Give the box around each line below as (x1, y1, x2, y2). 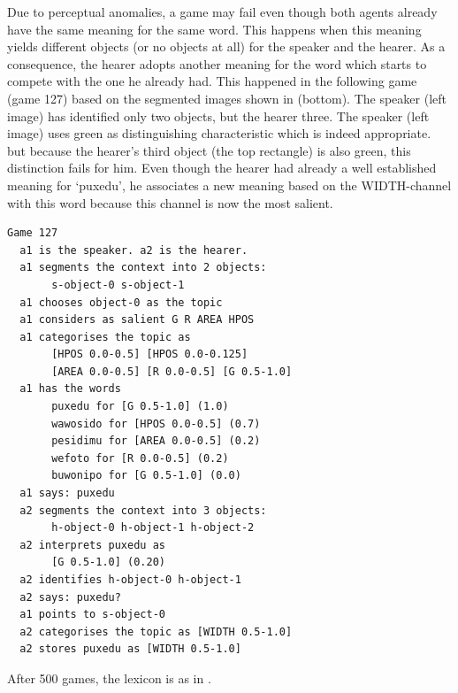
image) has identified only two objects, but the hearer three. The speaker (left (7, 106, 430, 125)
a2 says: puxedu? (19, 590, 121, 604)
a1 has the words (19, 382, 121, 396)
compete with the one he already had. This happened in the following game (7, 72, 417, 90)
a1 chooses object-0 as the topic (19, 296, 223, 309)
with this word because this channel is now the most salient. (7, 193, 333, 212)
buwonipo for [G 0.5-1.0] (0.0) (51, 469, 241, 482)
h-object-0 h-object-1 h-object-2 (51, 521, 255, 535)
